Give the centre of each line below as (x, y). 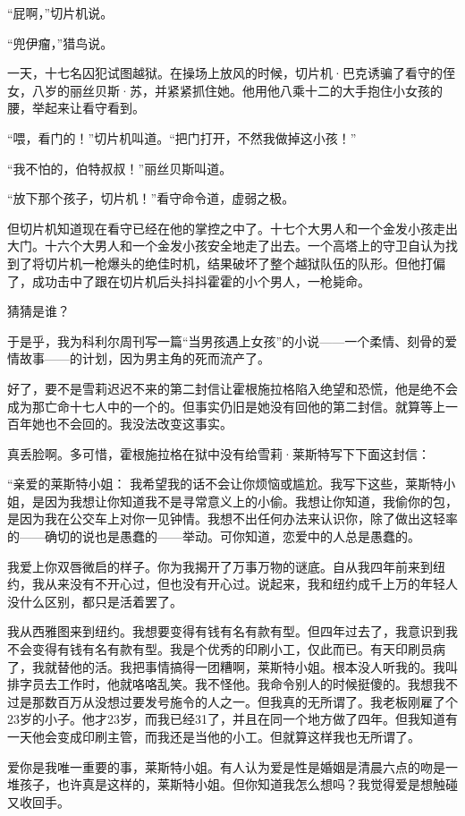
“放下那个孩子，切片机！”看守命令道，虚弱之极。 (151, 198)
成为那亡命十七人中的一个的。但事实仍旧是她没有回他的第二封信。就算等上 (226, 406)
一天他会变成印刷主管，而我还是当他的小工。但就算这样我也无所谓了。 (214, 736)
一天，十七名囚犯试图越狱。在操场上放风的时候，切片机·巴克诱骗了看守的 (225, 73)
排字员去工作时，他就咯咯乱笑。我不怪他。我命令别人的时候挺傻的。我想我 (226, 684)
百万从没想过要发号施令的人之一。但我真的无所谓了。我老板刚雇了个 (257, 701)
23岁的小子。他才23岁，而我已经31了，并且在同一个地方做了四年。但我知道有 (232, 719)
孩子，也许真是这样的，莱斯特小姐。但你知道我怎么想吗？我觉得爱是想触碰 (238, 784)
